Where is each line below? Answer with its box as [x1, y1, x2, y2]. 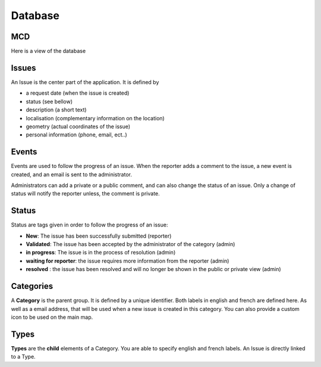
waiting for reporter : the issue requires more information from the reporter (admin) [26, 257, 229, 265]
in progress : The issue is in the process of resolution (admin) [26, 249, 176, 256]
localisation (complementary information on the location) [26, 114, 165, 122]
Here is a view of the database [11, 48, 86, 55]
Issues [11, 63, 36, 73]
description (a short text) [26, 106, 87, 113]
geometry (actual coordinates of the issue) [26, 123, 131, 130]
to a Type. [11, 353, 36, 360]
